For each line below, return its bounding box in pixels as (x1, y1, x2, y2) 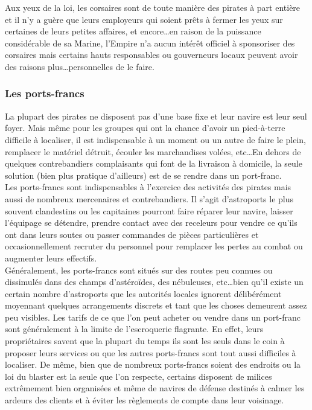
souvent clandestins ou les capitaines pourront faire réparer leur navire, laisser (5, 204, 293, 217)
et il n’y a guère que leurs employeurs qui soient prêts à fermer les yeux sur (5, 13, 283, 25)
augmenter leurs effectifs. (5, 251, 97, 264)
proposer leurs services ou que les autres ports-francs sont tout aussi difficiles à (5, 346, 296, 359)
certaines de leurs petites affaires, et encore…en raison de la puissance (5, 25, 261, 37)
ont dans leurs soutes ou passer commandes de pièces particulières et (5, 228, 259, 240)
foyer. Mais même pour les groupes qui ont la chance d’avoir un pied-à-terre (5, 121, 285, 134)
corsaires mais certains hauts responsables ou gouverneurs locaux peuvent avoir (5, 48, 298, 61)
